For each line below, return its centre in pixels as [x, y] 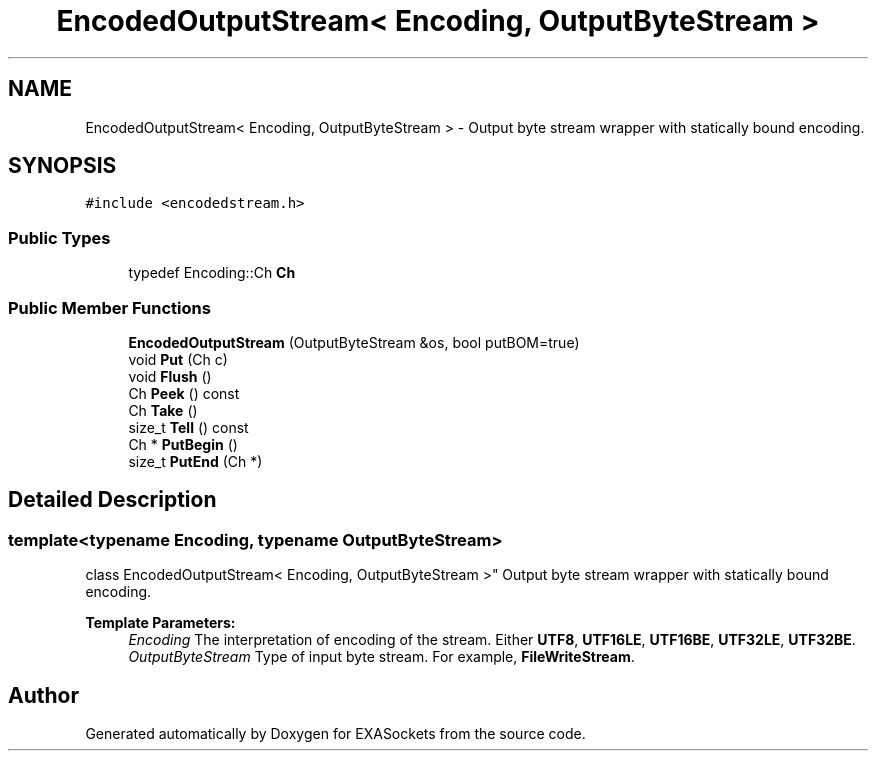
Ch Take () [163, 410]
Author [43, 695]
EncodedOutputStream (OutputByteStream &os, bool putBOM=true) [354, 342]
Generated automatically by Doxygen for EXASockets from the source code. [335, 733]
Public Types [59, 237]
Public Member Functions [109, 307]
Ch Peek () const [184, 393]
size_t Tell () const [188, 427]
